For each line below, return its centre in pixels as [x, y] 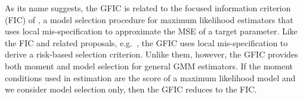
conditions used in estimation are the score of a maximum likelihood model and [150, 77]
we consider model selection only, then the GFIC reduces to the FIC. [131, 89]
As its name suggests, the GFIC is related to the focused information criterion [148, 8]
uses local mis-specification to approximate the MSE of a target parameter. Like [151, 31]
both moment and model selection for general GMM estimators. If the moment [149, 66]
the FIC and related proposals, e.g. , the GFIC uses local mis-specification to [146, 42]
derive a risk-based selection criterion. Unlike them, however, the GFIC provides [151, 54]
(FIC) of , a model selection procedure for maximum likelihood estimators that [149, 19]
